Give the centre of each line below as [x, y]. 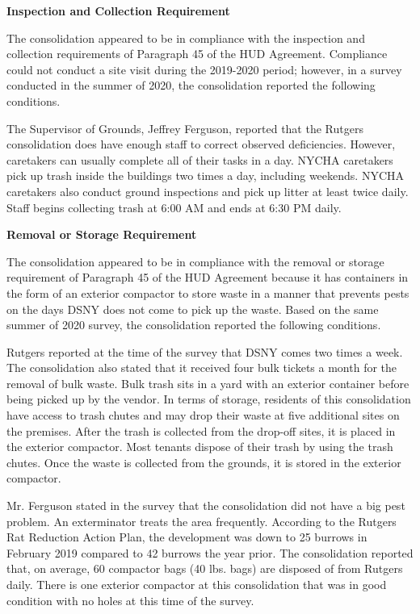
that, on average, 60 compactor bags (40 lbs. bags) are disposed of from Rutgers [205, 568]
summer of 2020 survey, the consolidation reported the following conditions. [194, 325]
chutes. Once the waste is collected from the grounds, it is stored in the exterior [204, 462]
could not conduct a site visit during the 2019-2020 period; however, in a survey [204, 69]
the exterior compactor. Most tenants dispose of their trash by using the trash [200, 447]
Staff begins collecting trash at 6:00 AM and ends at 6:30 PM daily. [174, 207]
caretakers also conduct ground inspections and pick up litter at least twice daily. [208, 191]
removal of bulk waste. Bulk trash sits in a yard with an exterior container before [208, 383]
